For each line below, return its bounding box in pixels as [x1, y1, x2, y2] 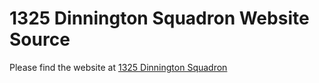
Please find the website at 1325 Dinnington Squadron [9, 61, 228, 73]
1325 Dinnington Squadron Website [9, 7, 310, 30]
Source [9, 28, 71, 51]
